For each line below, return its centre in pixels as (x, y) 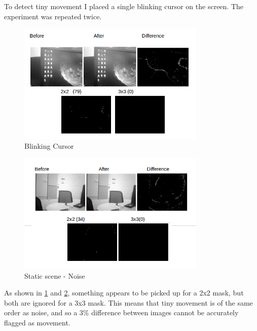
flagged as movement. (37, 322)
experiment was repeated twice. (53, 16)
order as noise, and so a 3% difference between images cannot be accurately (121, 312)
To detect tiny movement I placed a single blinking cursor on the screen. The (124, 6)
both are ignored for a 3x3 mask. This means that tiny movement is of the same (128, 302)
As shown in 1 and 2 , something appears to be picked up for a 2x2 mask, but (124, 293)
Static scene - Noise (55, 275)
